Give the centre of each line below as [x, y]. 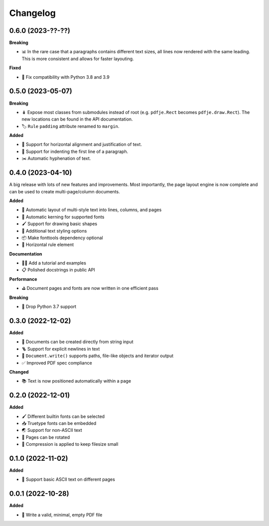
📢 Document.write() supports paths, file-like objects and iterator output [98, 356]
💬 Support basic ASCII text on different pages [68, 479]
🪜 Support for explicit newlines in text [61, 349]
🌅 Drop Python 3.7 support [49, 307]
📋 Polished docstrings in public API [59, 270]
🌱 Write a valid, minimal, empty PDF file [62, 515]
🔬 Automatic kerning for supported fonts [63, 217]
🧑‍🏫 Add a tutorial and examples [54, 263]
